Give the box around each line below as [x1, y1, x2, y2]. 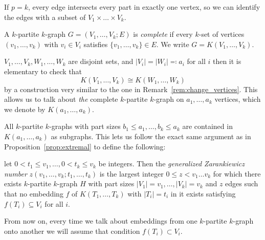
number [4, 168, 27, 179]
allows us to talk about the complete [4, 94, 118, 104]
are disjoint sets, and [68, 56, 134, 67]
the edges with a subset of [4, 11, 86, 22]
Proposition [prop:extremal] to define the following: [4, 141, 166, 151]
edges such [225, 178, 258, 189]
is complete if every [133, 29, 193, 39]
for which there [213, 168, 261, 179]
